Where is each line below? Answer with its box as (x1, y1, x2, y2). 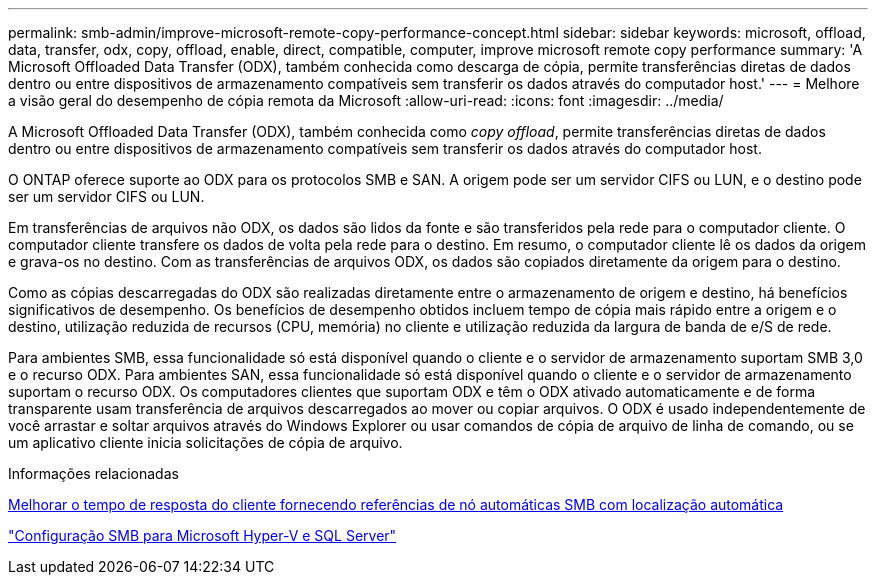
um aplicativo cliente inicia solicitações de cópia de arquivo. (8, 434, 403, 451)
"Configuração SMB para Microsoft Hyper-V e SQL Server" (8, 527, 397, 544)
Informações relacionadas (8, 465, 179, 482)
